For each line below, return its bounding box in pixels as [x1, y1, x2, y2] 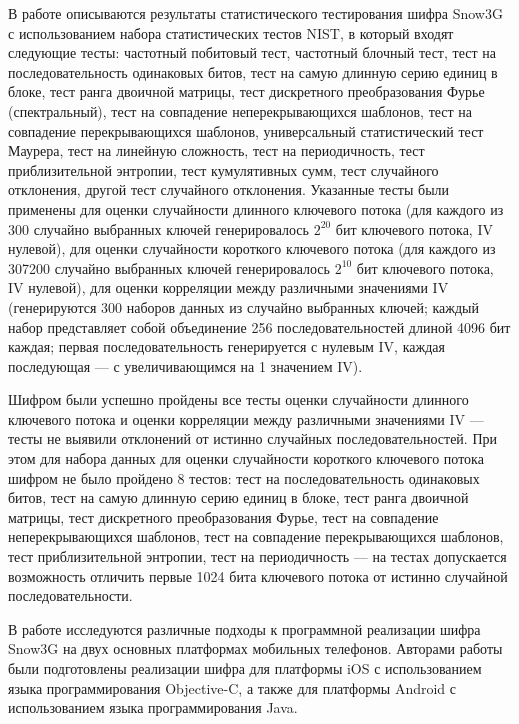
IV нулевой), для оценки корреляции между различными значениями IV [8, 277, 449, 298]
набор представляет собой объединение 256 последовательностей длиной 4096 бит [8, 316, 511, 337]
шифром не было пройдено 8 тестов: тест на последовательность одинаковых [8, 467, 480, 488]
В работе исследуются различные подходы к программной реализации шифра [8, 618, 481, 639]
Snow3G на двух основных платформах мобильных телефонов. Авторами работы [8, 638, 503, 659]
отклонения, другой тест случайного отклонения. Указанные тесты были [8, 179, 450, 200]
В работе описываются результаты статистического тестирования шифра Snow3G [8, 3, 503, 23]
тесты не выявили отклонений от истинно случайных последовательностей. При [8, 428, 497, 449]
